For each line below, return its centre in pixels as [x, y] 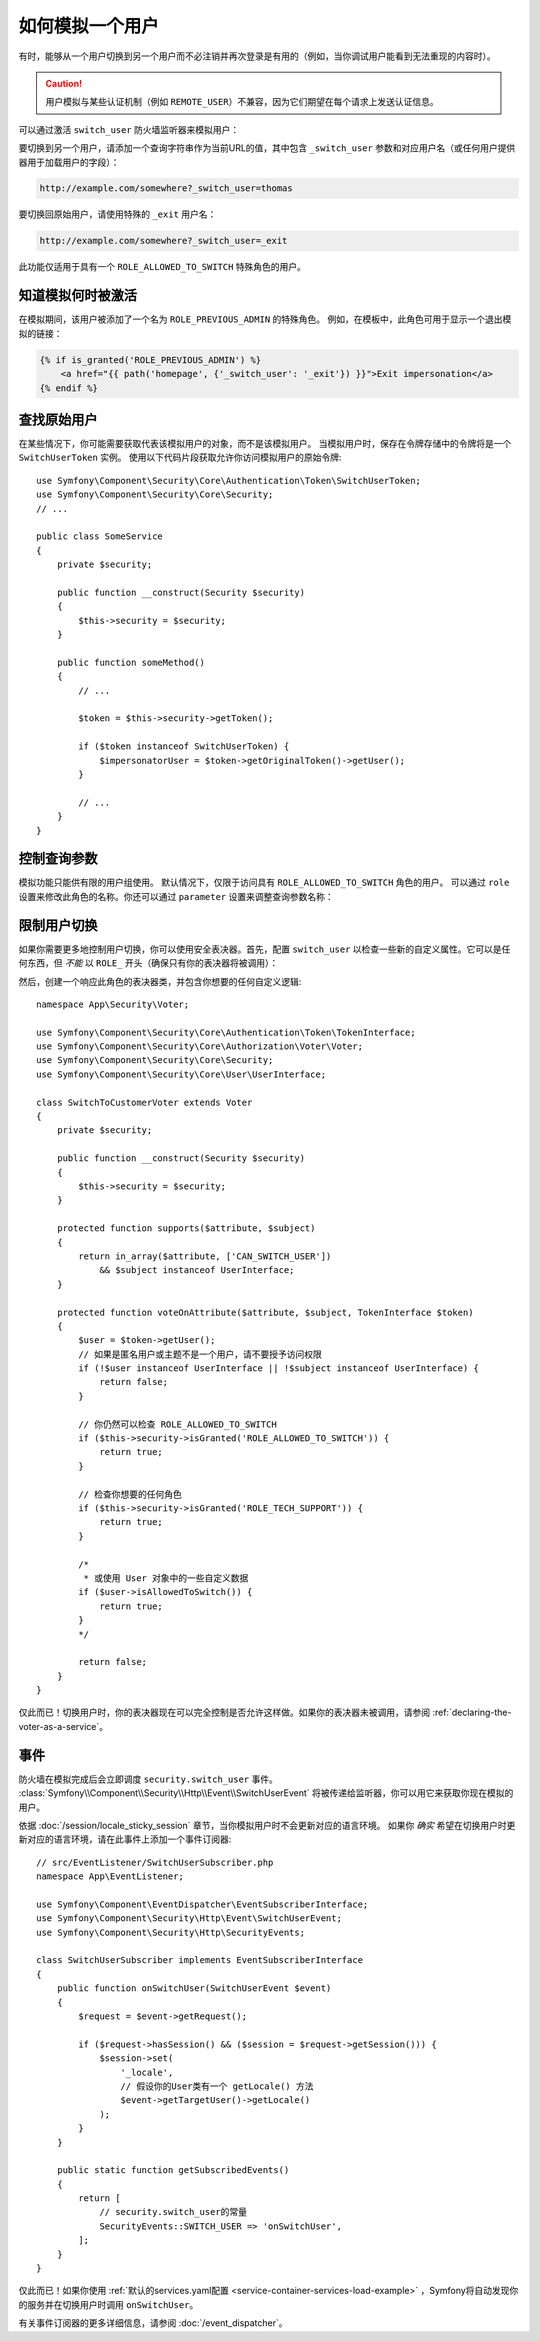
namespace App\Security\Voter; [113, 1004]
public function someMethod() [130, 662]
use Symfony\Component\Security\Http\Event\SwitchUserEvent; [189, 1918]
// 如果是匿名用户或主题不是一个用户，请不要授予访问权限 [200, 1354]
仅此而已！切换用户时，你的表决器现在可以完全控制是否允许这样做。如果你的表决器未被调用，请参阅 [224, 1712]
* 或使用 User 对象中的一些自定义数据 [166, 1578]
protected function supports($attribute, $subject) [186, 1228]
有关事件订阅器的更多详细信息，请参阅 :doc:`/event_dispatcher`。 [153, 2323]
